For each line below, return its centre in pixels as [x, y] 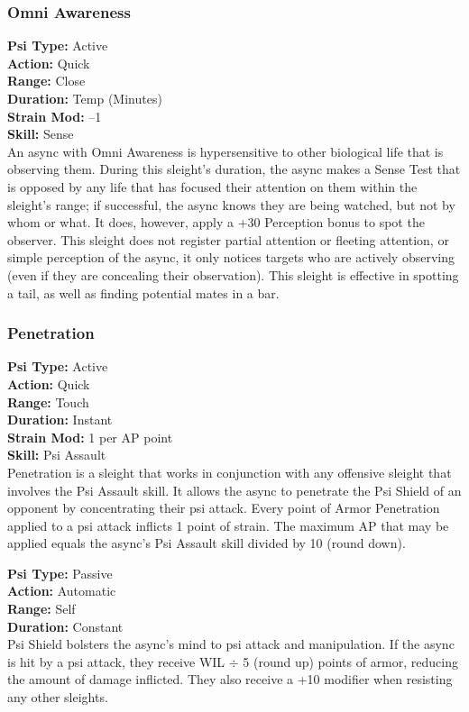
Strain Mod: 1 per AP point [90, 437]
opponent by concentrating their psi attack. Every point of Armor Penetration [224, 508]
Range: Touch [48, 402]
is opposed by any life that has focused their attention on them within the [212, 186]
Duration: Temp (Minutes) [85, 98]
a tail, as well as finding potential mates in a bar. [143, 292]
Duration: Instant [60, 420]
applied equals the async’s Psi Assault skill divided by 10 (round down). [207, 543]
